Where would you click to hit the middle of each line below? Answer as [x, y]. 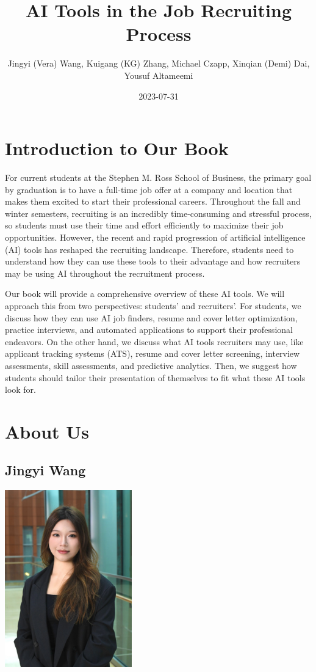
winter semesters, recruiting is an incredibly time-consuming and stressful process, [158, 213]
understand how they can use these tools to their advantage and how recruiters [153, 261]
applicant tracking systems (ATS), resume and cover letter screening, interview [153, 353]
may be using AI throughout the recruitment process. [105, 273]
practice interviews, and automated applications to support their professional [149, 330]
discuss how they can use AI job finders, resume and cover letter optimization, [151, 317]
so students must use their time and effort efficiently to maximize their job [144, 225]
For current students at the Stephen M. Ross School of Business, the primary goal [158, 177]
